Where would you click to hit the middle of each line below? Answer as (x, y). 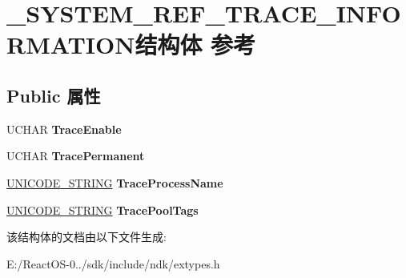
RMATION (71, 44)
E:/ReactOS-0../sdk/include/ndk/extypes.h (113, 263)
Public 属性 (54, 95)
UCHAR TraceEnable (64, 129)
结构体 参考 (195, 44)
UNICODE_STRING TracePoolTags (103, 210)
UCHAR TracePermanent (76, 156)
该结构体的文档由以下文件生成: (86, 237)
